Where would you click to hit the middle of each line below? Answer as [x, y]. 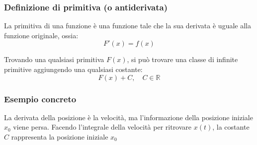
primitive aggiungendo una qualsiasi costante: [73, 69]
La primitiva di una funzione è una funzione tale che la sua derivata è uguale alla [128, 26]
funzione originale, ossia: [41, 35]
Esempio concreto [40, 99]
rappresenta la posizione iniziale [60, 137]
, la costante [231, 127]
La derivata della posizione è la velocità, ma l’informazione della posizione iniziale [128, 117]
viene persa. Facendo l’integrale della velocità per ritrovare [102, 127]
